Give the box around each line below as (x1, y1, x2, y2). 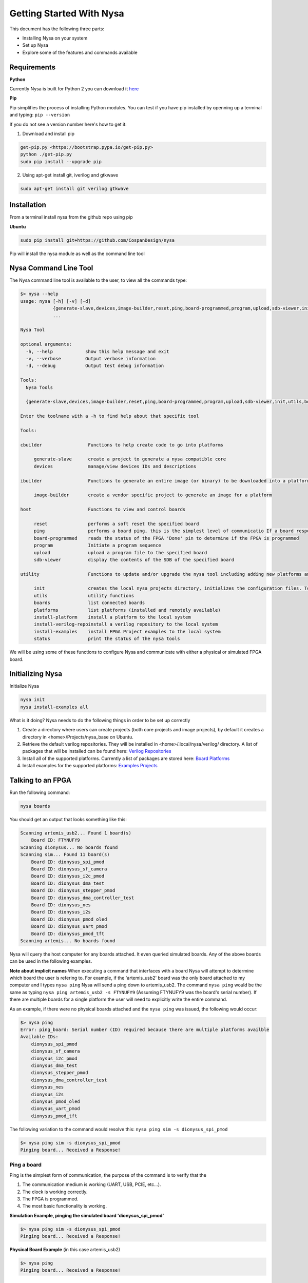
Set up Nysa (22, 42, 49, 48)
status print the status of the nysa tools (33, 636, 180, 641)
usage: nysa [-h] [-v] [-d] (20, 298, 91, 304)
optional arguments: (20, 341, 72, 347)
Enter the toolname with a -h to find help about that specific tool (20, 413, 199, 419)
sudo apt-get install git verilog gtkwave (20, 185, 129, 191)
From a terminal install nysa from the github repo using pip (9, 214, 133, 220)
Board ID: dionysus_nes (31, 902, 91, 908)
